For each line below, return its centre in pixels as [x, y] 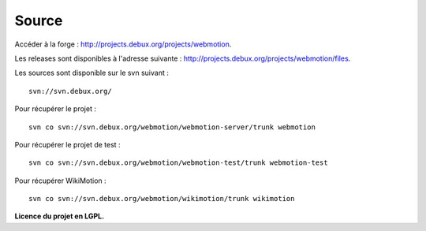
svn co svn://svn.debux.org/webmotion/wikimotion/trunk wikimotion [162, 199]
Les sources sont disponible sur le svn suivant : [92, 73]
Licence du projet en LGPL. [60, 216]
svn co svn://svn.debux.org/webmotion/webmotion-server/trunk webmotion [172, 127]
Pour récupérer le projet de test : [68, 144]
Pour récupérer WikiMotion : [60, 181]
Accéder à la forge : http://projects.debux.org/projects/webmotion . [123, 44]
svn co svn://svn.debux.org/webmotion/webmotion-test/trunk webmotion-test [178, 163]
